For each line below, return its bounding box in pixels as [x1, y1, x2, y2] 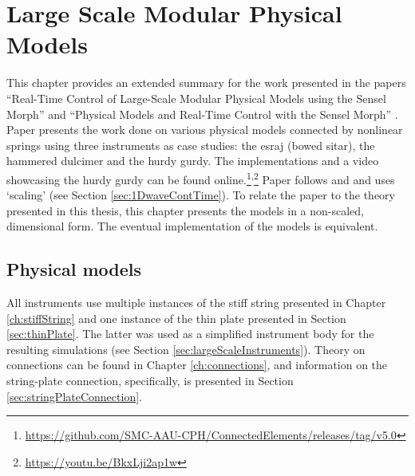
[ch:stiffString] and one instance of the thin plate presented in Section [6, 309, 346, 326]
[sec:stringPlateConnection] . [6, 387, 142, 404]
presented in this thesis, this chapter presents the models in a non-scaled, [6, 202, 364, 218]
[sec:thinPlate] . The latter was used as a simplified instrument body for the [6, 325, 374, 342]
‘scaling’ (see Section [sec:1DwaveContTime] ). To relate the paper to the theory [6, 187, 396, 203]
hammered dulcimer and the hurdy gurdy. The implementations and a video [6, 152, 379, 169]
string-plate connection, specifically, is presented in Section [6, 372, 294, 389]
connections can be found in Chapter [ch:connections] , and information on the [6, 356, 388, 373]
